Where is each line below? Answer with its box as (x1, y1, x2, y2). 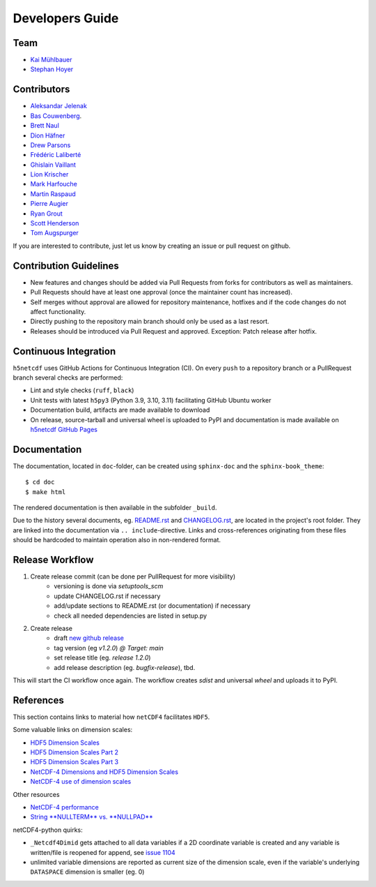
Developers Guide (13, 10, 119, 26)
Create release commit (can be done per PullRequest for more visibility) (30, 572, 236, 581)
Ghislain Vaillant (30, 161, 77, 169)
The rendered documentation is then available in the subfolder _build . (13, 503, 217, 512)
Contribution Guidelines (13, 260, 120, 271)
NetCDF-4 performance (30, 803, 99, 812)
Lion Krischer (30, 170, 69, 179)
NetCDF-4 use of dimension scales (30, 777, 132, 786)
